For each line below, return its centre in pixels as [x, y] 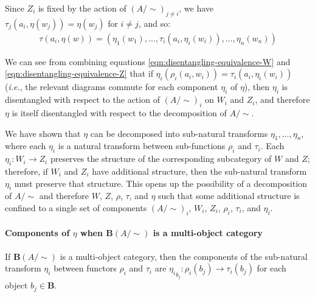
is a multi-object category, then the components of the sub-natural [184, 256]
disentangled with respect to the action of [82, 100]
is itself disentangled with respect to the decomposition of [119, 113]
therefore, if [26, 171]
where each [26, 146]
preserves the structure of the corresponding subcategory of [161, 159]
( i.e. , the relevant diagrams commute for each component [112, 87]
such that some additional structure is [229, 196]
